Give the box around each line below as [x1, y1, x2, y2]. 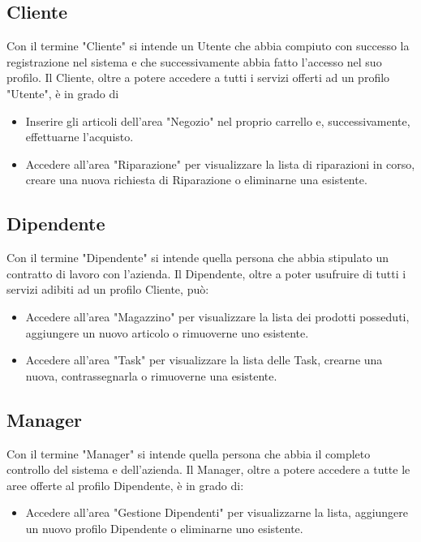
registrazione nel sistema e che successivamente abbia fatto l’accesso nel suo [6, 53, 382, 70]
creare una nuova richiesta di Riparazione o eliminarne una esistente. [25, 171, 367, 188]
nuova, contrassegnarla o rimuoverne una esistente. [25, 367, 277, 384]
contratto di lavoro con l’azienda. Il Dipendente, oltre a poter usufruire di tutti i [6, 265, 406, 282]
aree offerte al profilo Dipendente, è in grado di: [6, 476, 244, 493]
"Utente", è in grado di [6, 84, 119, 101]
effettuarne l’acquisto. [25, 128, 134, 145]
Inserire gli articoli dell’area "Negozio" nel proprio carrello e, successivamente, [25, 112, 410, 129]
